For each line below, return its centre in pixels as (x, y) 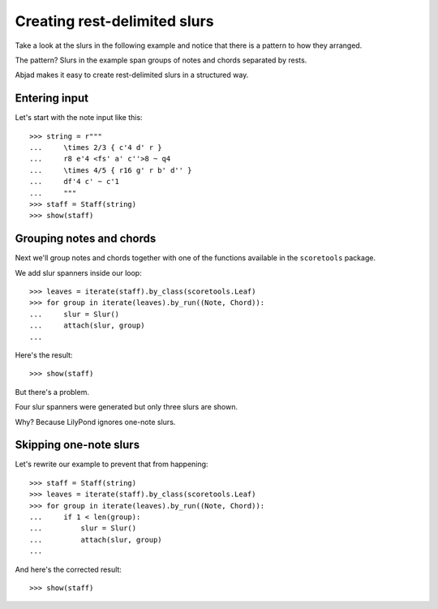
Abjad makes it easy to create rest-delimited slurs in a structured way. (132, 75)
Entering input (52, 99)
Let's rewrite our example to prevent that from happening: (112, 464)
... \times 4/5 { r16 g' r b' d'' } (111, 170)
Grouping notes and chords (86, 239)
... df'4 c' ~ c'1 (75, 182)
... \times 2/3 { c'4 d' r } (96, 148)
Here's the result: (44, 355)
